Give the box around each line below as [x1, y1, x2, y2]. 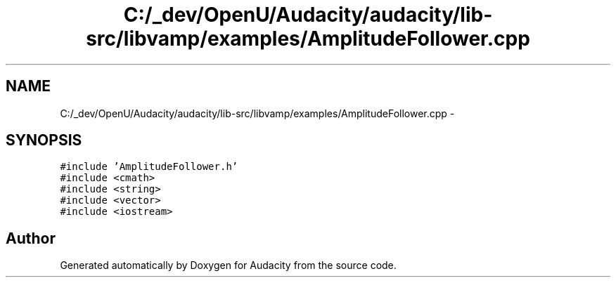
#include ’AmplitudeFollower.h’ [60, 161, 238, 173]
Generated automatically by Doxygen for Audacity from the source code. [60, 259, 397, 272]
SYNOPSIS [6, 131, 82, 150]
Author [6, 229, 56, 247]
